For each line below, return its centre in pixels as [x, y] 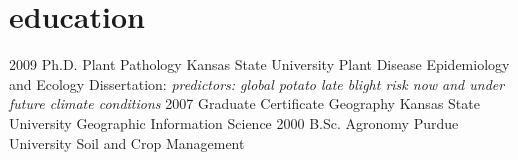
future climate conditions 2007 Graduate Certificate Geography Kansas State [244, 103]
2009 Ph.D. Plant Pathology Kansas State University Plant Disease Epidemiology [259, 64]
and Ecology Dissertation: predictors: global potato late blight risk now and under [257, 83]
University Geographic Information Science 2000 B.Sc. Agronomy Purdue [234, 122]
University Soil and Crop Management [127, 142]
